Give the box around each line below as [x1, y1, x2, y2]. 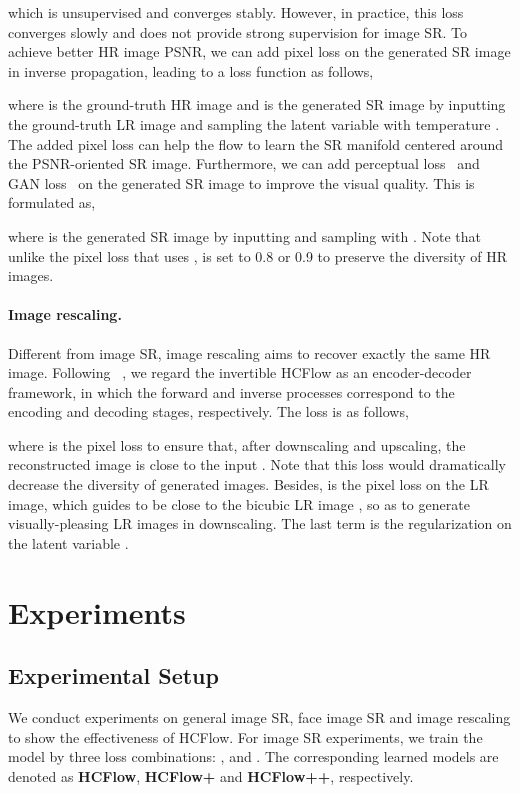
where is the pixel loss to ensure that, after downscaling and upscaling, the [8, 434, 466, 455]
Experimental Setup [8, 660, 219, 691]
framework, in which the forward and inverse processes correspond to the [8, 381, 455, 402]
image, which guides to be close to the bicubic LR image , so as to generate [8, 493, 470, 514]
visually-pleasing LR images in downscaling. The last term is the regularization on [8, 513, 512, 534]
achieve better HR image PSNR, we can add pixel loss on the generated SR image [8, 41, 511, 62]
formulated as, [8, 192, 96, 213]
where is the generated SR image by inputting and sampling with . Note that [8, 225, 481, 246]
